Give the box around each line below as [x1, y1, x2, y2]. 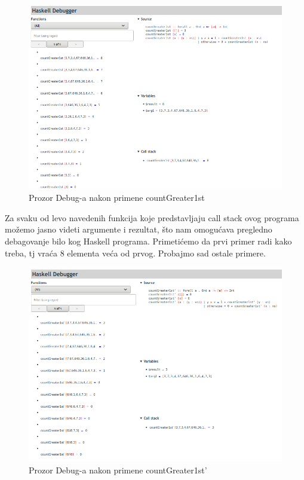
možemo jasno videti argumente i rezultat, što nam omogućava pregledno [5, 223, 272, 236]
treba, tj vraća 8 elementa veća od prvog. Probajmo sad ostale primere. [5, 246, 266, 259]
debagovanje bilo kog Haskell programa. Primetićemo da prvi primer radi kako [5, 234, 292, 247]
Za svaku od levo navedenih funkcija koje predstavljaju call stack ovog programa [5, 211, 299, 224]
